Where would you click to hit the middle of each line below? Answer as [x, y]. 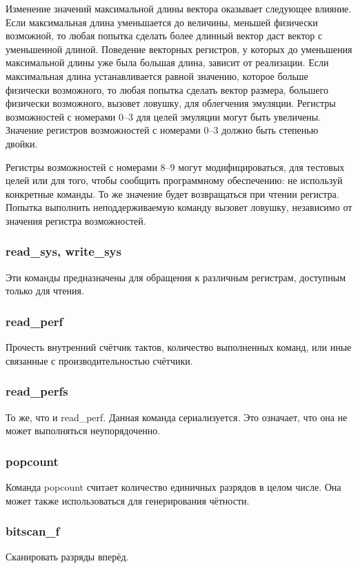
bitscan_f [33, 531]
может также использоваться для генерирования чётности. [128, 500]
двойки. [22, 143]
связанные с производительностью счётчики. [99, 360]
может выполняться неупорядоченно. [83, 430]
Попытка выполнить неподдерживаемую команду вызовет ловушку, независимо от [179, 207]
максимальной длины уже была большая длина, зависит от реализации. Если [167, 62]
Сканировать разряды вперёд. [67, 557]
